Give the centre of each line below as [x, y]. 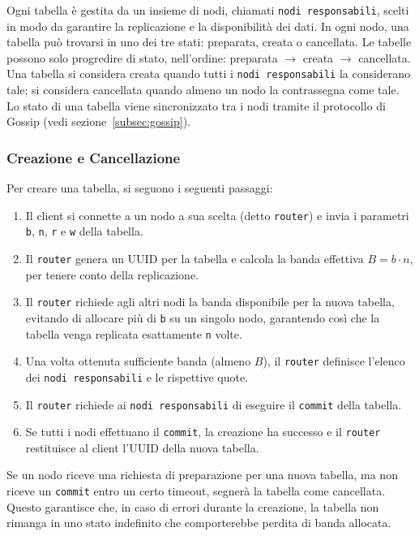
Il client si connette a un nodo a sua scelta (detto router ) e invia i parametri [217, 215]
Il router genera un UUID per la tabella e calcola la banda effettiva [195, 258]
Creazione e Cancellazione [94, 157]
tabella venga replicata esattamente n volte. [134, 333]
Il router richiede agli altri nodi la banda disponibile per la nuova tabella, [210, 302]
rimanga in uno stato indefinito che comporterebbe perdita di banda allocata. [199, 523]
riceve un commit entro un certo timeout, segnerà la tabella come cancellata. [196, 491]
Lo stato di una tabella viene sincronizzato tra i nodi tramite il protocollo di [196, 105]
